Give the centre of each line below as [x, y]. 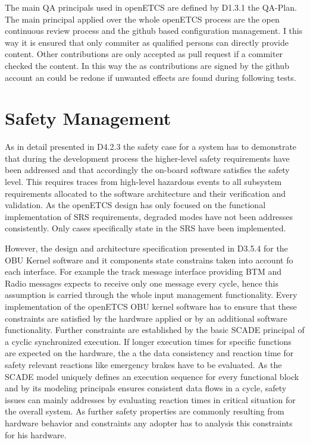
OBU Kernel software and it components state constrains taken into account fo [149, 260]
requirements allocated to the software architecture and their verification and [145, 193]
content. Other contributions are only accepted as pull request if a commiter [144, 54]
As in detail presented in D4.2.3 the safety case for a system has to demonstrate [151, 147]
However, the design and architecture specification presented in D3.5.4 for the [146, 248]
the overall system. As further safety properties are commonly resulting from [145, 411]
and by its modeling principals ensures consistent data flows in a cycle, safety [146, 388]
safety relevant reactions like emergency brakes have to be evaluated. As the [143, 364]
